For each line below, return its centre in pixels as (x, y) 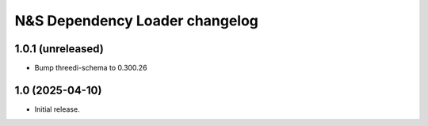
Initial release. (57, 109)
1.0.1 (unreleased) (59, 49)
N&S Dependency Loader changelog (137, 21)
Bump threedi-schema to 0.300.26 (91, 68)
